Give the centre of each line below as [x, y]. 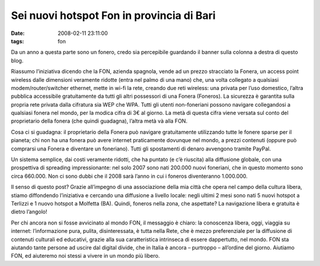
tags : [17, 41]
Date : [18, 33]
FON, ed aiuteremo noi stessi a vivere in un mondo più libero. [85, 256]
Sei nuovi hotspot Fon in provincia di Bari [113, 15]
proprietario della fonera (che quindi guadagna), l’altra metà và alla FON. [99, 121]
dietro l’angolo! [29, 212]
